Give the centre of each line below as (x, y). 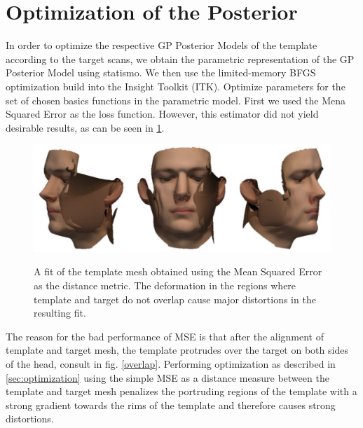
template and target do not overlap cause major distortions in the (175, 299)
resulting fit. (60, 313)
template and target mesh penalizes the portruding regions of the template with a (181, 391)
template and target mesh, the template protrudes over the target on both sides (177, 350)
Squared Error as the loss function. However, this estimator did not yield (162, 114)
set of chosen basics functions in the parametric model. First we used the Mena (176, 100)
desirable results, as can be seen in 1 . (85, 127)
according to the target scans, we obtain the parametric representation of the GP (180, 58)
